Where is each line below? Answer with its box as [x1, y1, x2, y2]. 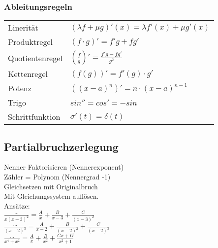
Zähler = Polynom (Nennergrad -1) [4, 172, 111, 182]
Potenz [8, 82, 31, 94]
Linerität [8, 22, 38, 34]
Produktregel [8, 36, 53, 48]
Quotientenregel [8, 52, 62, 64]
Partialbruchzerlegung [4, 139, 119, 154]
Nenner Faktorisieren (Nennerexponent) [4, 162, 124, 172]
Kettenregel [8, 68, 48, 80]
